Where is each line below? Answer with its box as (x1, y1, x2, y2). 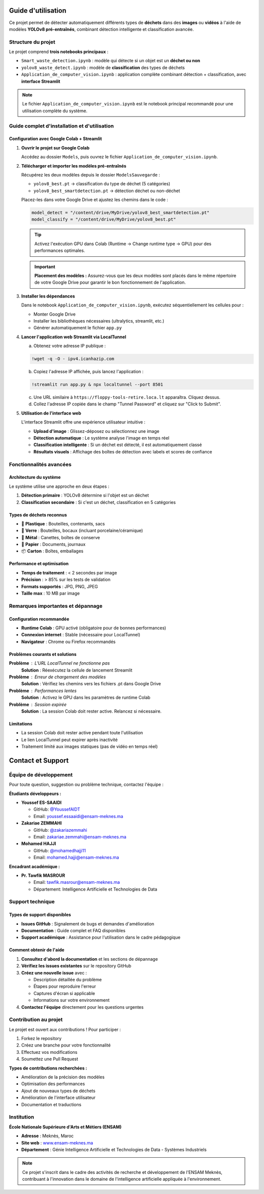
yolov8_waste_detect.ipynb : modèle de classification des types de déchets (21, 64, 185, 71)
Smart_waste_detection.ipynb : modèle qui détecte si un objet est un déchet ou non (21, 58, 200, 64)
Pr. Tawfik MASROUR (21, 872, 66, 878)
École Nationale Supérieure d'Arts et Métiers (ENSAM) (9, 1124, 122, 1130)
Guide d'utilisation (9, 6, 66, 15)
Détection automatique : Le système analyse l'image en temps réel (33, 435, 170, 441)
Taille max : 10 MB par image (21, 591, 80, 597)
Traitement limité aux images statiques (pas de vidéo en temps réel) (21, 744, 158, 749)
